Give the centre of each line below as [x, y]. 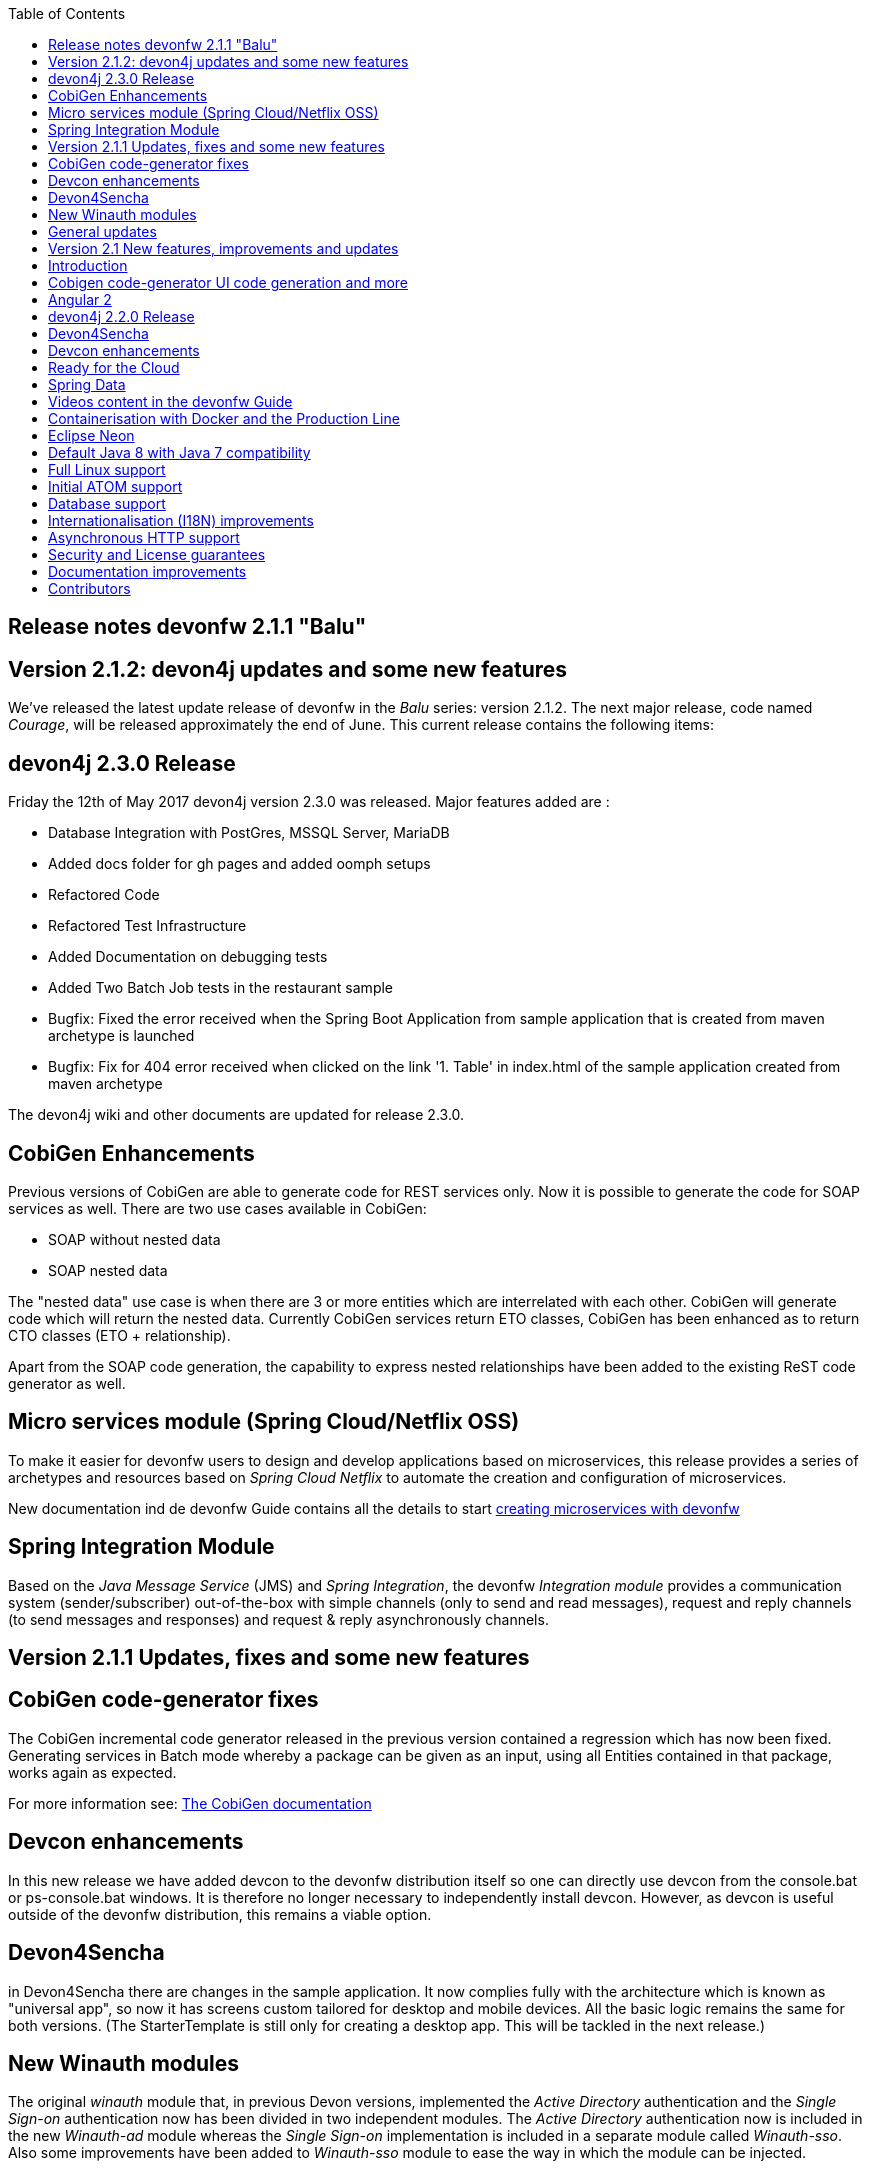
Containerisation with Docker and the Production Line [224, 418]
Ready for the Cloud [114, 367]
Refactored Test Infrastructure [147, 926]
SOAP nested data [108, 1270]
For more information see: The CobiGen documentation [190, 1803]
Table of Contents [67, 13]
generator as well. [67, 1383]
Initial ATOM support [115, 486]
